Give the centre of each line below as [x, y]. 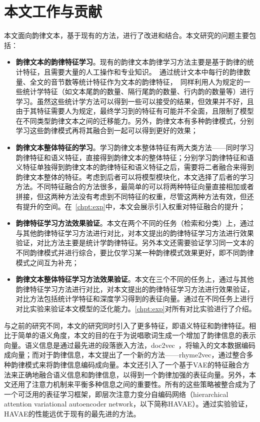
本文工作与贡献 [53, 11]
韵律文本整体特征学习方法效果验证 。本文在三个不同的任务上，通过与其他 [135, 279]
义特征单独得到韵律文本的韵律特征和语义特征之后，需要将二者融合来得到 [135, 167]
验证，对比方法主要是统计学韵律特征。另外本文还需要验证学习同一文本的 [135, 243]
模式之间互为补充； [47, 262]
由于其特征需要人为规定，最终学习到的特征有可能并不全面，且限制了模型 [135, 111]
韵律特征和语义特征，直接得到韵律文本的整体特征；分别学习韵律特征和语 [135, 157]
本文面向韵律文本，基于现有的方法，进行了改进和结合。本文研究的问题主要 [126, 35]
